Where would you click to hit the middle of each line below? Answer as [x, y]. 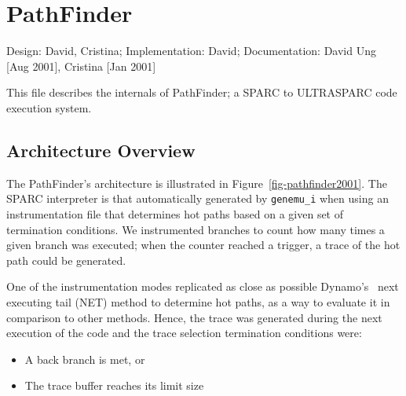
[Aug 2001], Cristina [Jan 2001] [81, 66]
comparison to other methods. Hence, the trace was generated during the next [194, 317]
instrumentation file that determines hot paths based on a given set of [175, 213]
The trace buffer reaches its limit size [114, 385]
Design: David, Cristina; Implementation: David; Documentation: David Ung [191, 51]
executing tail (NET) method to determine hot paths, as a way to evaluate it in [198, 301]
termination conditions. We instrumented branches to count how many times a [196, 229]
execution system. [49, 107]
